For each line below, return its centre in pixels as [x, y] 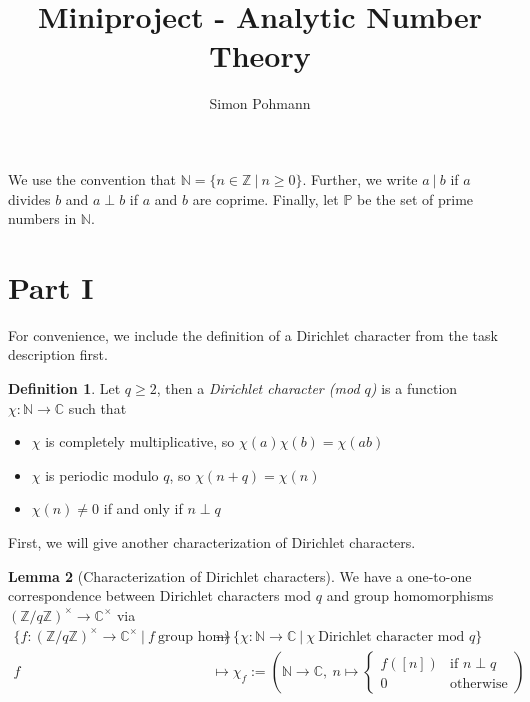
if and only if [143, 508]
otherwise [479, 683]
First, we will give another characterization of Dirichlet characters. [212, 541]
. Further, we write [360, 178]
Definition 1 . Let [64, 388]
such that [97, 407]
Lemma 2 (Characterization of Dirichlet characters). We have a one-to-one [240, 575]
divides [29, 198]
